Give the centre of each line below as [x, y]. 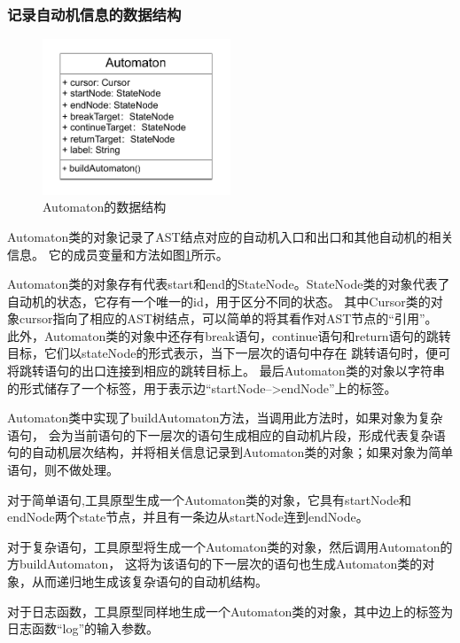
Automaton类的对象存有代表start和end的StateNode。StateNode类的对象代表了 [229, 284]
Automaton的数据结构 [105, 207]
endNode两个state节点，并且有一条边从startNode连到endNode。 [188, 517]
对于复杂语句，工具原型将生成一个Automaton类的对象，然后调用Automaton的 [230, 546]
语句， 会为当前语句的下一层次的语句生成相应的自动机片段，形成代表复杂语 [226, 434]
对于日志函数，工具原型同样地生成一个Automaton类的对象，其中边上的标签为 [230, 611]
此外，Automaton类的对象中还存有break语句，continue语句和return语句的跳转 [229, 335]
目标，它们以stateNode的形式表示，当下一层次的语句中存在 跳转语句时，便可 [229, 353]
